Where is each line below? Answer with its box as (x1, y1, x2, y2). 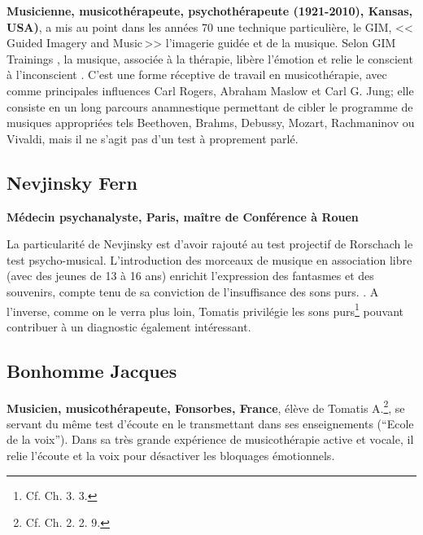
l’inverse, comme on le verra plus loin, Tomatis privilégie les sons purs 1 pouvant (7, 300, 404, 319)
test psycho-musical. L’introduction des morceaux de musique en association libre (7, 251, 412, 268)
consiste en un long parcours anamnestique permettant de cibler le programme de (7, 98, 413, 115)
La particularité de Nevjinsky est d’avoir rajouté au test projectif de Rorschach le (7, 235, 413, 252)
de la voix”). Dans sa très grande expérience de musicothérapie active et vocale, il (7, 431, 414, 448)
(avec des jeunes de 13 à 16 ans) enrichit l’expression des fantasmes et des (7, 267, 374, 284)
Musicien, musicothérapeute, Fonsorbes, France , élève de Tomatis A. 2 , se (7, 397, 405, 416)
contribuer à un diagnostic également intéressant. (7, 318, 251, 335)
